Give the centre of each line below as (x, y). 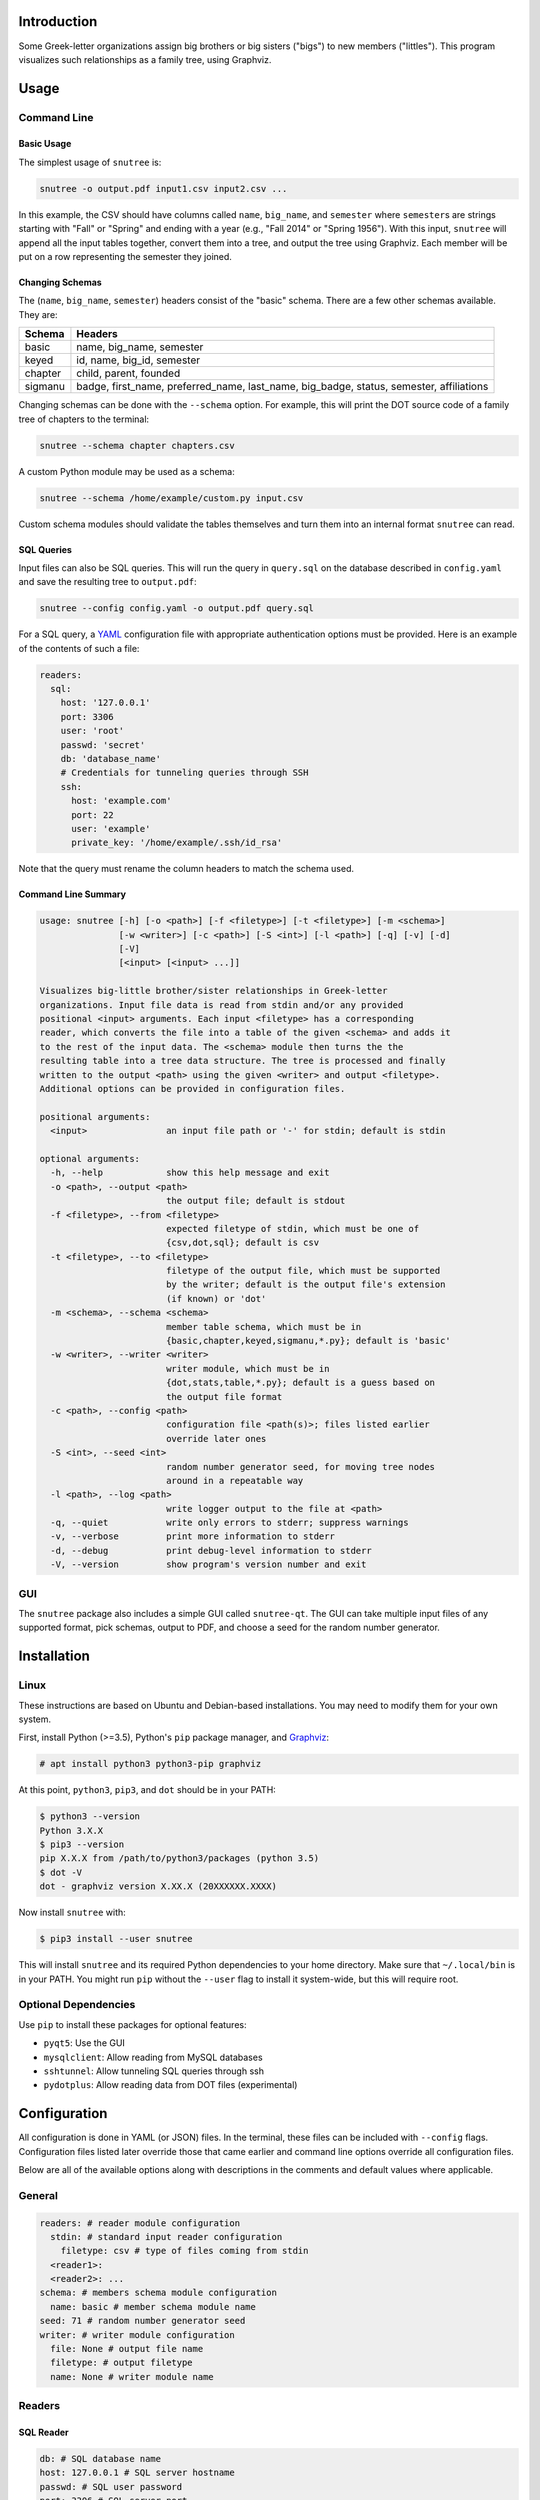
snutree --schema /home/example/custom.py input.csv (171, 498)
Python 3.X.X (71, 1830)
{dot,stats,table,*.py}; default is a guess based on (300, 1383)
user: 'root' (92, 731)
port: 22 (92, 814)
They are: (38, 314)
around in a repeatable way (234, 1480)
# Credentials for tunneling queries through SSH (184, 773)
